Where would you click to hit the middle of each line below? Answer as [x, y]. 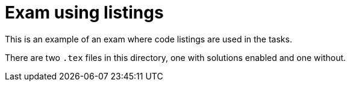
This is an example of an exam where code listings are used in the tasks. [148, 39]
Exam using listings [84, 13]
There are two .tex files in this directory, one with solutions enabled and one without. [176, 57]
